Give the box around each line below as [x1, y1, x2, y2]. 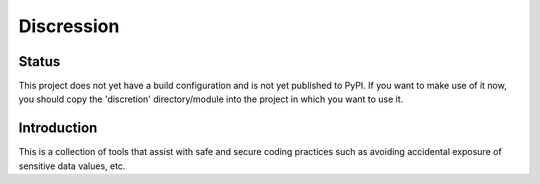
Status [18, 53, 61, 70]
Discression [18, 15, 120, 37]
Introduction [18, 120, 98, 137]
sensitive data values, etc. [18, 160, 126, 172]
